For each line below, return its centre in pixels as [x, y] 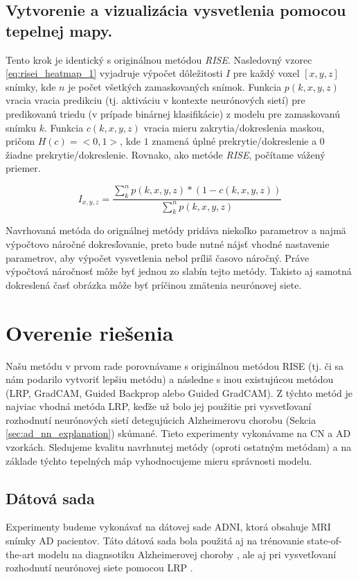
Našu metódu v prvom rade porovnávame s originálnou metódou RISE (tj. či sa [175, 365]
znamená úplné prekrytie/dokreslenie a [234, 141]
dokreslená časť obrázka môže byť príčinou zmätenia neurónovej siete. [154, 284]
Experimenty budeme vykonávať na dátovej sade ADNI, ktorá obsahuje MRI [168, 527]
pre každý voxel [266, 73]
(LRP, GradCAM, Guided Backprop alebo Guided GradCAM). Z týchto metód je [179, 392]
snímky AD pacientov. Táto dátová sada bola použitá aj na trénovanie [155, 541]
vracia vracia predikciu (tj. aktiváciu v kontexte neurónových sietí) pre [155, 100]
